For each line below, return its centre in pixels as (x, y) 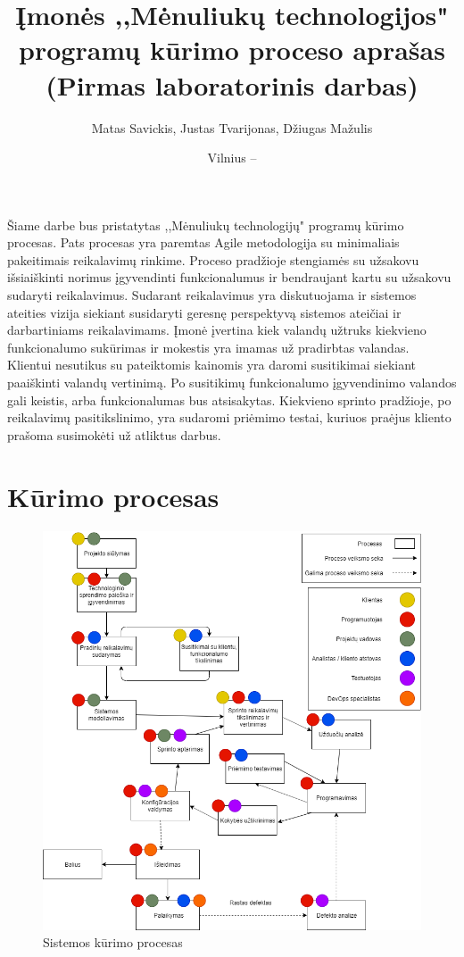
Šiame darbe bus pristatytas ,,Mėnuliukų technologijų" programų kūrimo (206, 225)
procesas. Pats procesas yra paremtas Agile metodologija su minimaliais (203, 242)
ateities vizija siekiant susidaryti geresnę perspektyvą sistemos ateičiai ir (204, 312)
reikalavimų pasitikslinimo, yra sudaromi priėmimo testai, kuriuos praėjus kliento (229, 417)
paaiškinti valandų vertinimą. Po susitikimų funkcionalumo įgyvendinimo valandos (232, 383)
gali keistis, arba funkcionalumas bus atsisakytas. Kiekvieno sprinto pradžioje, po (229, 399)
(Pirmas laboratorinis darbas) (232, 84)
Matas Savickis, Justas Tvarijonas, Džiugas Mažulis (232, 127)
